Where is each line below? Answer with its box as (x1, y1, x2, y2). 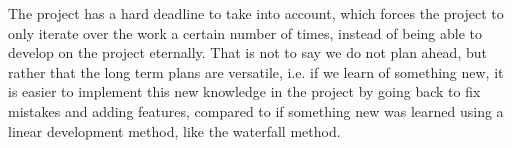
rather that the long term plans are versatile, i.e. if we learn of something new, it (8, 61, 504, 82)
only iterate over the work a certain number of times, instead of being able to (8, 22, 482, 43)
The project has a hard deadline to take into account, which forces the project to (8, 3, 504, 23)
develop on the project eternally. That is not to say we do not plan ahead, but (8, 42, 487, 63)
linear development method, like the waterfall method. (8, 120, 341, 141)
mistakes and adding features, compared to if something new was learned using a (8, 100, 504, 121)
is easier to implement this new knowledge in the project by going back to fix (8, 81, 481, 102)
